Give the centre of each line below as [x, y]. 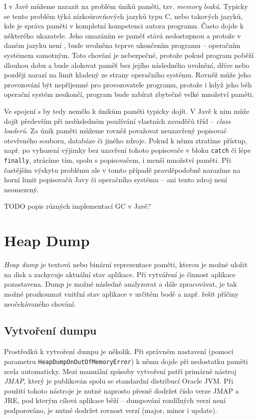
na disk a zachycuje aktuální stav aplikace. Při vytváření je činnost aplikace [120, 274]
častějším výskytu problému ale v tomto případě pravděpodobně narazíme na [122, 170]
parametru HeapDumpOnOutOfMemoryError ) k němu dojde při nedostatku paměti [126, 361]
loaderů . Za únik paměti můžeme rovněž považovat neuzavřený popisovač [116, 131]
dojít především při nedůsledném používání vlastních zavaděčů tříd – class [118, 121]
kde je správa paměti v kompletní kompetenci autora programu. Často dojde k [124, 26]
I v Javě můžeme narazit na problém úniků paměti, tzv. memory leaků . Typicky [126, 6]
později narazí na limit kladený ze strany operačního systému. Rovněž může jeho [128, 75]
